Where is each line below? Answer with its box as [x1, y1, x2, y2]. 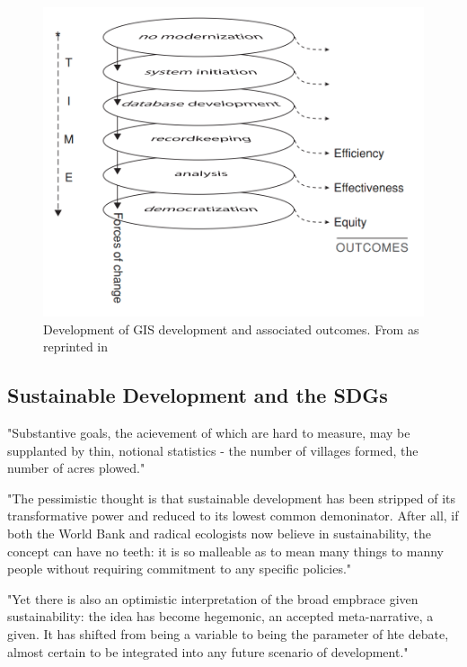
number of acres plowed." [7, 458, 145, 477]
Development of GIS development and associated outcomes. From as [43, 319, 419, 338]
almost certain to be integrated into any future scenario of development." [7, 642, 409, 661]
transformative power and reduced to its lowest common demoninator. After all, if [7, 506, 459, 525]
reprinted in [43, 337, 109, 356]
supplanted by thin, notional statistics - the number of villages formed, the [7, 440, 419, 459]
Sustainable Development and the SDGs [7, 381, 388, 409]
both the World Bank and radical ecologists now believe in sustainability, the [7, 524, 431, 543]
